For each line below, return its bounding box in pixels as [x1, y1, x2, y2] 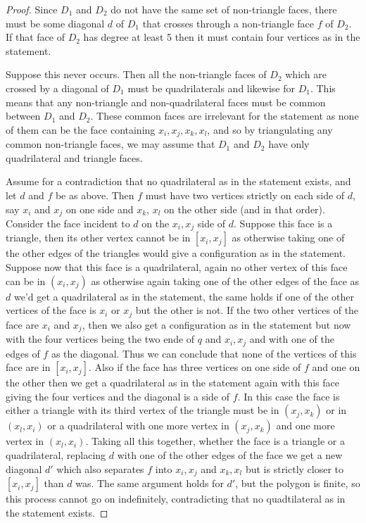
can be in [6, 273, 46, 288]
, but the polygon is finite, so [235, 476, 360, 491]
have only [268, 137, 310, 151]
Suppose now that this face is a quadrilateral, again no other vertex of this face [6, 260, 348, 275]
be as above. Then [55, 187, 134, 202]
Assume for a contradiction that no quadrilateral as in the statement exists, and [6, 174, 351, 189]
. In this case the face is [237, 389, 340, 403]
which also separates [56, 461, 144, 476]
